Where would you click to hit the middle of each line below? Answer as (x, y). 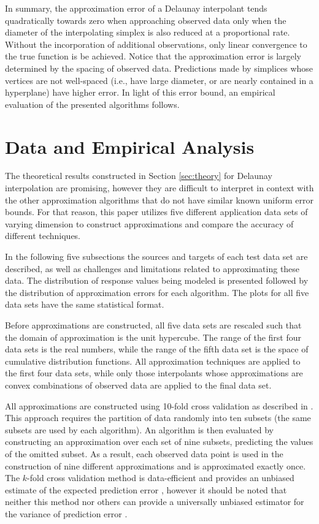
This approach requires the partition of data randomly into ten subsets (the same (158, 418)
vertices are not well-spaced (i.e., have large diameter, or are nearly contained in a (159, 80)
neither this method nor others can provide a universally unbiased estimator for (155, 502)
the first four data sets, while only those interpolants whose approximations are (154, 373)
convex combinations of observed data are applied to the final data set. (138, 385)
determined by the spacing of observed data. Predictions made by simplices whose (159, 68)
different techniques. (43, 236)
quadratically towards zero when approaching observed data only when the (146, 20)
